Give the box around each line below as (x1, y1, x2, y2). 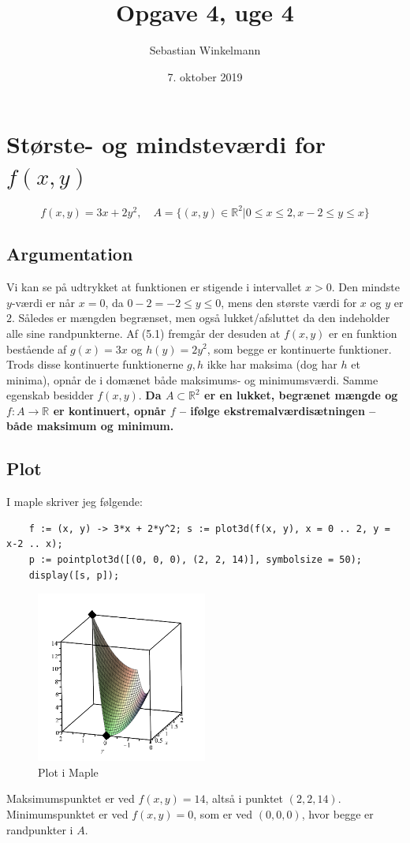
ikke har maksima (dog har (207, 356, 337, 373)
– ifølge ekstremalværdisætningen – (179, 402, 376, 418)
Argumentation (6, 242, 133, 266)
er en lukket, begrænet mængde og (204, 387, 398, 403)
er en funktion (329, 324, 397, 341)
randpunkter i (6, 821, 73, 837)
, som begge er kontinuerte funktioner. (207, 340, 392, 357)
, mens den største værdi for (221, 294, 357, 310)
